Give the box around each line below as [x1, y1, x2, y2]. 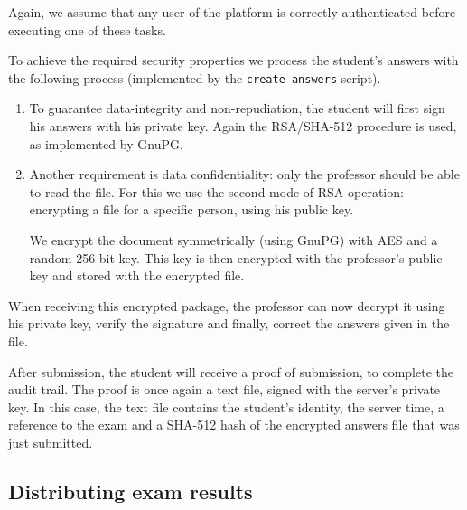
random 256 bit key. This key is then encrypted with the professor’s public [29, 248, 443, 267]
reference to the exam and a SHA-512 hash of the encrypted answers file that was [8, 415, 460, 434]
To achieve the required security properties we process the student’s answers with [8, 51, 459, 70]
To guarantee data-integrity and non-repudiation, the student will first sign [29, 99, 445, 118]
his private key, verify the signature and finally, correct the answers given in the [8, 314, 450, 333]
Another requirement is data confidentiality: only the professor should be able [29, 165, 460, 184]
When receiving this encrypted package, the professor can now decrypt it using [8, 296, 445, 315]
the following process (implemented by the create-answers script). [8, 68, 381, 87]
